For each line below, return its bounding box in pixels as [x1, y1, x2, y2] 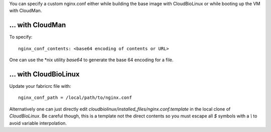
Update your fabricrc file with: [9, 83, 71, 89]
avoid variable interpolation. [9, 120, 67, 126]
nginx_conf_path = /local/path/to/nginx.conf [18, 95, 132, 100]
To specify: [9, 34, 33, 40]
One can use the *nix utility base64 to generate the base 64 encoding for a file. [9, 57, 174, 63]
